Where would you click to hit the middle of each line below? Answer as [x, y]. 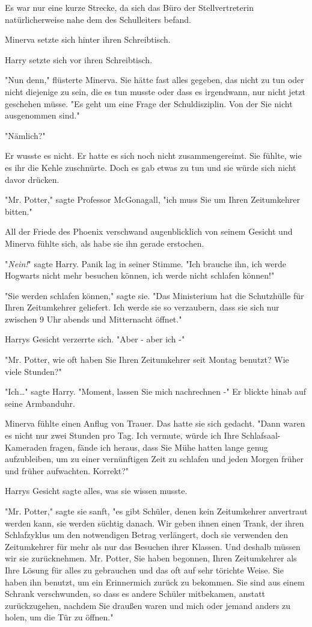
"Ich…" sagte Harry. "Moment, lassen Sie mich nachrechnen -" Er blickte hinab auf [156, 391]
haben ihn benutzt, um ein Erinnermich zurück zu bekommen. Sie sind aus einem [155, 582]
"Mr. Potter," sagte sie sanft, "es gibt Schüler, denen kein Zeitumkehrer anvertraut [156, 511]
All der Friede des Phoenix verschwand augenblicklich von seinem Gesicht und [149, 231]
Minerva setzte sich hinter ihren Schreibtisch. [88, 39]
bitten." [19, 211]
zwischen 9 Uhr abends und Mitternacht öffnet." [93, 319]
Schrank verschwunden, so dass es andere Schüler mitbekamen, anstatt [135, 594]
